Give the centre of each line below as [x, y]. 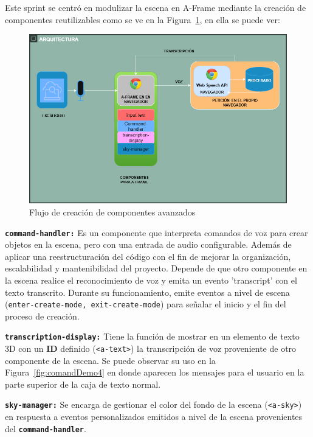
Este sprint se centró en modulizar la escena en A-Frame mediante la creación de [156, 7]
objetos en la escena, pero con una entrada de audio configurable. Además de [148, 244]
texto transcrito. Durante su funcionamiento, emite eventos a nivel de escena [147, 292]
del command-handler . [46, 428]
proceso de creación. [42, 316]
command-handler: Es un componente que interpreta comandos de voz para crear [156, 232]
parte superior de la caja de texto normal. [83, 384]
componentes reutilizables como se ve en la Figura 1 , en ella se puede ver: [143, 19]
